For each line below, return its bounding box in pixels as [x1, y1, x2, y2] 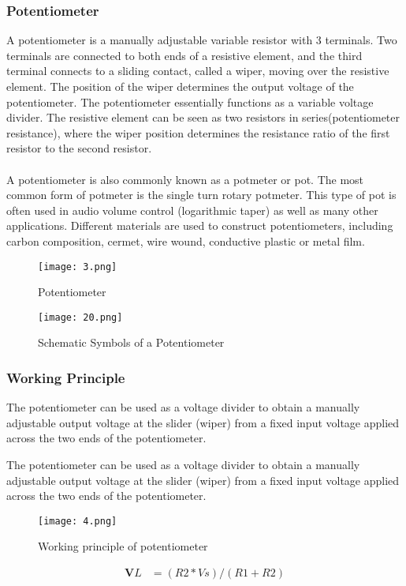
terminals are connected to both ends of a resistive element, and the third [6, 47, 363, 63]
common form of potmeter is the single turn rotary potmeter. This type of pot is [6, 186, 397, 203]
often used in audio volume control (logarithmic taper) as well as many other [6, 201, 378, 218]
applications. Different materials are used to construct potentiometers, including [6, 217, 393, 234]
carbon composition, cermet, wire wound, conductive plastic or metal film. [6, 232, 365, 249]
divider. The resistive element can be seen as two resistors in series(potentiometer [6, 109, 400, 126]
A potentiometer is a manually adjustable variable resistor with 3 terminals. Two [6, 32, 397, 48]
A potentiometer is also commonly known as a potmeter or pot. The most [6, 171, 364, 187]
